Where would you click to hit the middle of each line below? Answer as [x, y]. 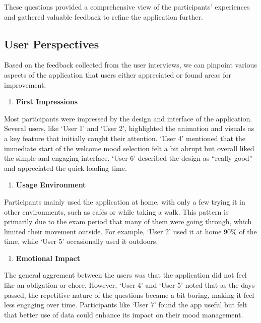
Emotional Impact [48, 258]
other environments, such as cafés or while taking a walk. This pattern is [116, 211]
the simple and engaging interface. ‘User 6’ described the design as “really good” [128, 158]
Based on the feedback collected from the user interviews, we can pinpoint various [130, 65]
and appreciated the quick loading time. [66, 168]
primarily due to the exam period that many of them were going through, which [128, 221]
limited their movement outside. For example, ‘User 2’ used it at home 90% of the [130, 231]
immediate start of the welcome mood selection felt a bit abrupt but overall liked [129, 148]
